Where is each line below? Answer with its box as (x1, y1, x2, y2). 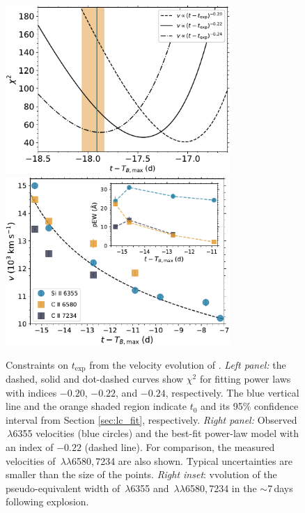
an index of (6, 439, 54, 454)
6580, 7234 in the (185, 480, 257, 495)
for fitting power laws (199, 372, 291, 386)
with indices (6, 385, 57, 399)
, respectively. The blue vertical (165, 385, 299, 399)
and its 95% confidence (201, 399, 299, 413)
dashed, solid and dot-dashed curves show (6, 372, 184, 386)
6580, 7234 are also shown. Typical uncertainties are (71, 453, 292, 468)
